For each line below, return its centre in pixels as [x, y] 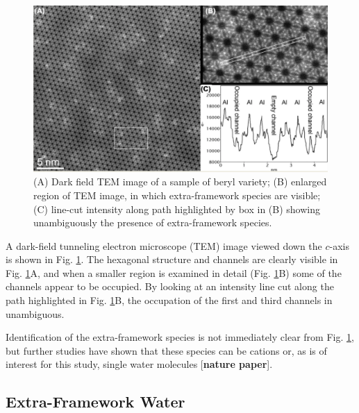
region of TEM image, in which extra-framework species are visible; [177, 195]
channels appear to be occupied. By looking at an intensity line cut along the [170, 286]
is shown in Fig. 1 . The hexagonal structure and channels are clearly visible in [172, 259]
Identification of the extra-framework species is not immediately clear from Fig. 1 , [180, 337]
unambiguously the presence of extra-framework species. [153, 222]
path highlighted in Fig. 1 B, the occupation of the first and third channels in [169, 300]
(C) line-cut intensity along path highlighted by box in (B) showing [177, 209]
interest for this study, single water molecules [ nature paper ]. [139, 364]
